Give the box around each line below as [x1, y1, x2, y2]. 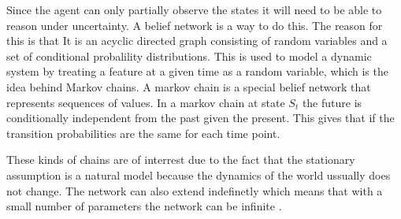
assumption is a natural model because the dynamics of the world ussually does [6, 166, 391, 183]
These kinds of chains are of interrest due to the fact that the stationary [6, 151, 355, 168]
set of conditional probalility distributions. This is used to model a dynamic [6, 47, 372, 64]
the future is [302, 94, 362, 110]
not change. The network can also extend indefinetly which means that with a [6, 182, 383, 199]
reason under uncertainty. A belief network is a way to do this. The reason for [6, 17, 383, 33]
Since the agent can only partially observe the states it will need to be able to [6, 2, 382, 17]
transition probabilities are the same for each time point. [6, 124, 280, 141]
